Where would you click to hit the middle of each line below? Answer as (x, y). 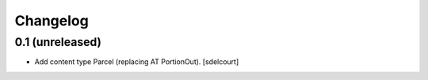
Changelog (52, 21)
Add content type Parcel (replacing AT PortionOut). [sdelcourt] (137, 62)
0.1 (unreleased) (58, 42)
